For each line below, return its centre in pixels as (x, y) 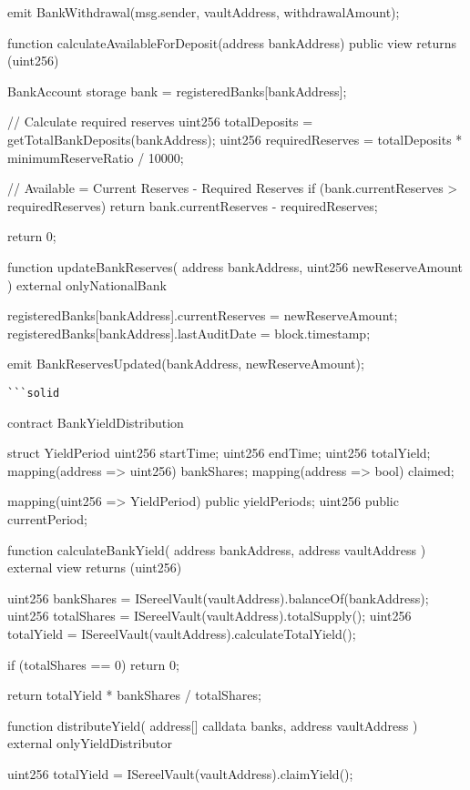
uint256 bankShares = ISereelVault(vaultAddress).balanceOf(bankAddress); (218, 598)
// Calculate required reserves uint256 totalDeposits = (160, 122)
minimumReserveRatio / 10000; (96, 157)
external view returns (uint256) (95, 567)
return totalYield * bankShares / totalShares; (134, 695)
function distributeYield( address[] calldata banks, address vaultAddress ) (213, 725)
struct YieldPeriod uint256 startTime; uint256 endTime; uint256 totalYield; (219, 453)
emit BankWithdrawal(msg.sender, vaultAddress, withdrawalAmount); (204, 12)
